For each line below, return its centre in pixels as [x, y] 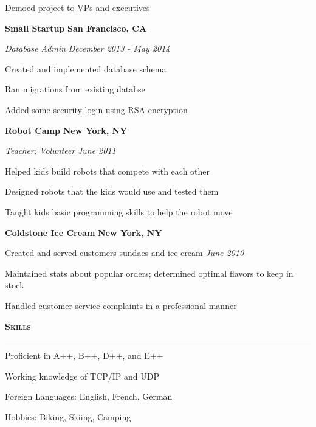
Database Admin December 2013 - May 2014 [88, 48]
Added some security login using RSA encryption [96, 109]
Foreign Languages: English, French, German [89, 396]
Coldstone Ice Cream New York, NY [84, 232]
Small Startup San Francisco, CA [76, 28]
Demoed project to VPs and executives [77, 7]
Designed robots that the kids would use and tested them [112, 191]
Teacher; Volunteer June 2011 [60, 151]
